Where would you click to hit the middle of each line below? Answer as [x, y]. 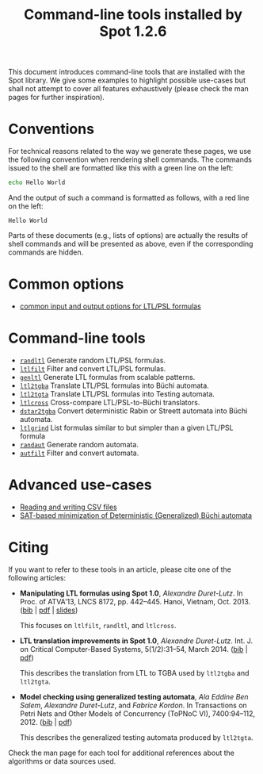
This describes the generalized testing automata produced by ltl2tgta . [136, 737]
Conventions [51, 129]
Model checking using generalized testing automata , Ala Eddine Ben [134, 696]
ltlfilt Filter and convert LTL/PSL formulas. [93, 368]
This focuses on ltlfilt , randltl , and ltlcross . [98, 625]
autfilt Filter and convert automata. [79, 453]
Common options [66, 284]
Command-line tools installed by [133, 15]
